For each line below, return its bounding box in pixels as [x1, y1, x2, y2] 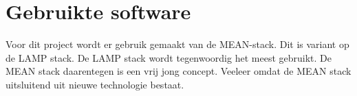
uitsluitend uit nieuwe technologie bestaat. [6, 77, 184, 91]
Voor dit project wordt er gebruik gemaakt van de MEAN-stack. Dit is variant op [6, 37, 349, 51]
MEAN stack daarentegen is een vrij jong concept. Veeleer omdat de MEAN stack [6, 64, 351, 78]
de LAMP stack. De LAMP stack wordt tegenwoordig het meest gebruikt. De [6, 50, 332, 64]
